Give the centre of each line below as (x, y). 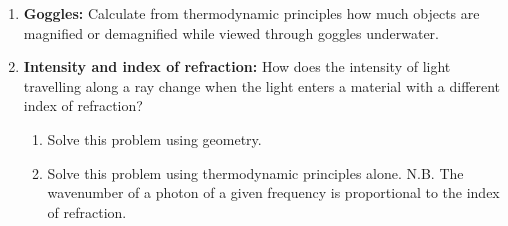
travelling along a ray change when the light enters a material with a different (262, 85)
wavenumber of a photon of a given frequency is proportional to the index (273, 192)
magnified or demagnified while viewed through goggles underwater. (231, 32)
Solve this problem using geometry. (154, 138)
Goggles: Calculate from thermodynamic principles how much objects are (251, 13)
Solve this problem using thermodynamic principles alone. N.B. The (255, 172)
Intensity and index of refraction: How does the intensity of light (237, 66)
